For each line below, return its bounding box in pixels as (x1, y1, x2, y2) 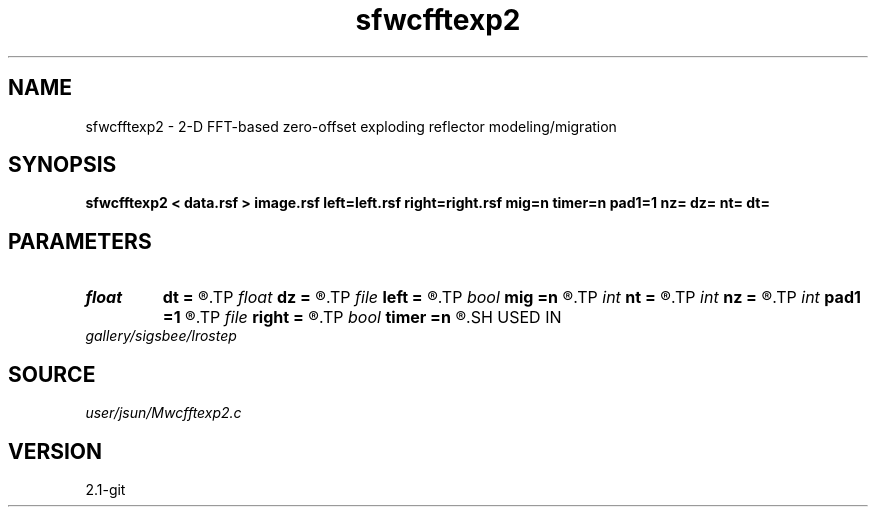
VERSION (8, 438, 103, 464)
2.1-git (85, 480, 126, 498)
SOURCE (8, 361, 96, 387)
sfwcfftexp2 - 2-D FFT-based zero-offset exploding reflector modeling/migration (85, 117, 617, 135)
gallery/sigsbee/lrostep (85, 327, 237, 345)
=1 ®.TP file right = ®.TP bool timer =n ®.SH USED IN (162, 307, 562, 328)
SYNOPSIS (8, 152, 117, 178)
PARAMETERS (8, 228, 152, 254)
